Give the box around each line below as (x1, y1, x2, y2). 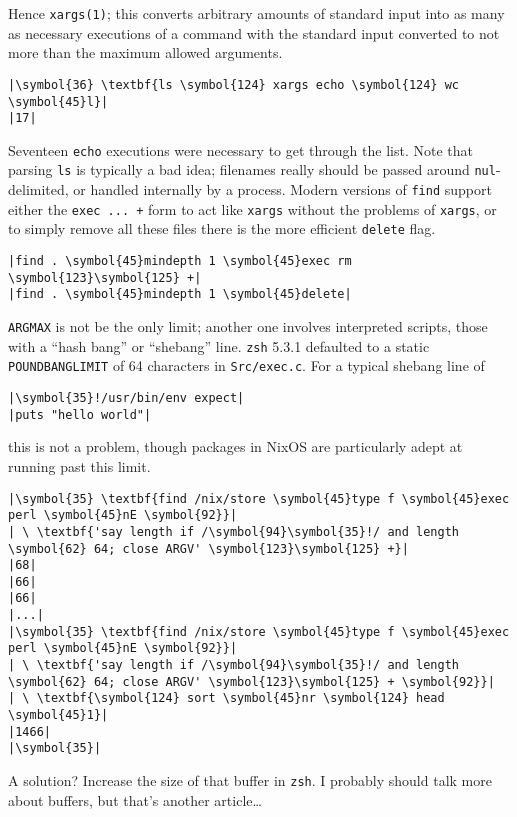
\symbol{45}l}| (8, 94, 109, 109)
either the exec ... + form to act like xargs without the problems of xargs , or (8, 198, 497, 219)
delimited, (8, 179, 69, 200)
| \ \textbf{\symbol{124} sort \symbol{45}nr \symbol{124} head (8, 691, 445, 706)
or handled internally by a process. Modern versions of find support (73, 179, 492, 200)
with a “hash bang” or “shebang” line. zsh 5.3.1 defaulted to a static (8, 335, 430, 356)
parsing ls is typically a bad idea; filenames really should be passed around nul (8, 159, 496, 180)
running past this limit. (8, 455, 151, 476)
